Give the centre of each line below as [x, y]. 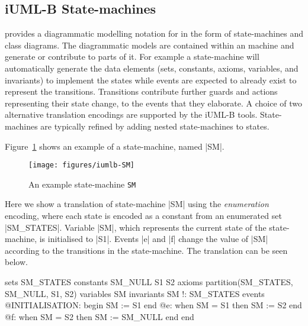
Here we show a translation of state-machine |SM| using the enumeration [137, 204]
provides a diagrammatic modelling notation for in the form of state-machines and [154, 33]
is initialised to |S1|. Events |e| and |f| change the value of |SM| [154, 239]
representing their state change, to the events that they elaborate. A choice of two [153, 103]
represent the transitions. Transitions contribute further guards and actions [141, 91]
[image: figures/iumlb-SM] [81, 165]
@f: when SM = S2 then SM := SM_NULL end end [100, 316]
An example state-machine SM [82, 184]
